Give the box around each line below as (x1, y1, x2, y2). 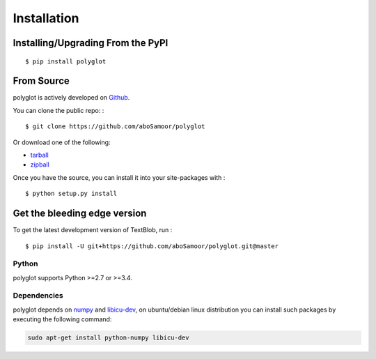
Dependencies (13, 291, 64, 300)
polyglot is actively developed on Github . (13, 93, 130, 102)
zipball (30, 160, 50, 169)
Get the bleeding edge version (13, 208, 147, 220)
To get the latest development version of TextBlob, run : (13, 226, 173, 234)
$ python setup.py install (25, 190, 118, 198)
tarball (30, 151, 49, 160)
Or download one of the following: (13, 138, 111, 146)
